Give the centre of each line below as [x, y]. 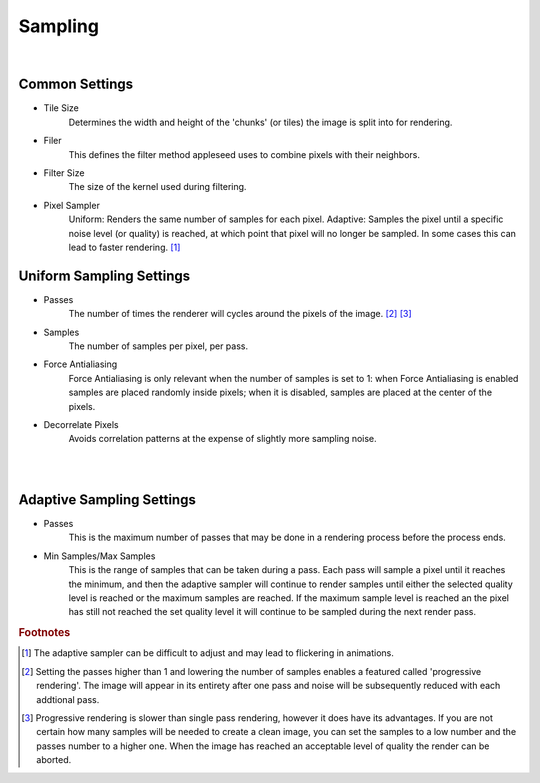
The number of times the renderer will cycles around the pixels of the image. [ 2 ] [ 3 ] [240, 314]
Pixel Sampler [71, 205]
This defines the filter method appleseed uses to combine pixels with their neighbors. [244, 154]
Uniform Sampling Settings [104, 275]
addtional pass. [68, 699]
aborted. [54, 760]
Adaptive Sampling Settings [107, 499]
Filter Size [64, 173]
